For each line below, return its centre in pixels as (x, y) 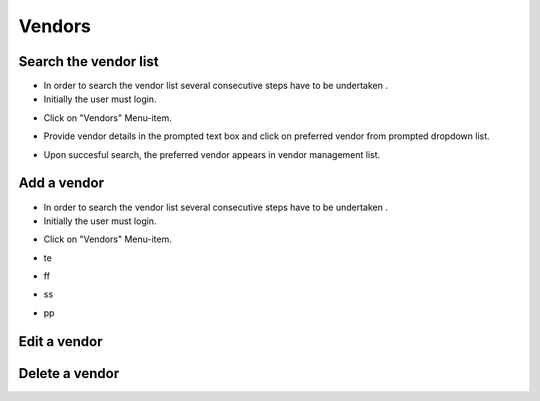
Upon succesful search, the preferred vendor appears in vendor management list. (212, 154)
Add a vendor (61, 183)
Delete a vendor (69, 373)
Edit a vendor (60, 341)
